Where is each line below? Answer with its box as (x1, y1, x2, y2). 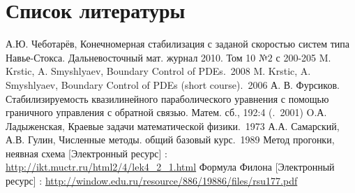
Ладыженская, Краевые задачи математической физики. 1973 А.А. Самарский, (6, 118, 340, 133)
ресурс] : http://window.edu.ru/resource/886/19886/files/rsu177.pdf (6, 173, 298, 188)
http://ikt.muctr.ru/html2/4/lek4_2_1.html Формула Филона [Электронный (6, 159, 335, 174)
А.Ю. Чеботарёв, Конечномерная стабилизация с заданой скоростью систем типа (6, 36, 350, 51)
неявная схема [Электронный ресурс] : (6, 145, 167, 160)
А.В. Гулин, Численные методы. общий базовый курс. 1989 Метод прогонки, (6, 132, 335, 147)
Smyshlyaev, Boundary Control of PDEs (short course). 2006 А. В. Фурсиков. (6, 77, 340, 92)
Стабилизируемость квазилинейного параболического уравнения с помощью (6, 91, 329, 106)
